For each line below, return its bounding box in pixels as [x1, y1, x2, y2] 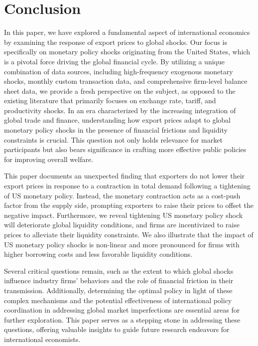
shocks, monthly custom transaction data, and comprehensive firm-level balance [4, 76, 248, 86]
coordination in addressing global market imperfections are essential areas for [4, 305, 240, 315]
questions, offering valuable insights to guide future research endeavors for [4, 324, 230, 335]
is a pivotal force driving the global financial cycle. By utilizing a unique [4, 56, 225, 66]
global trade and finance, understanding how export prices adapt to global [4, 115, 231, 125]
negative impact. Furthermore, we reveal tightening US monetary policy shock [4, 209, 243, 220]
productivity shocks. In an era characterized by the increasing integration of [4, 105, 236, 115]
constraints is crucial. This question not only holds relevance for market [4, 134, 223, 145]
